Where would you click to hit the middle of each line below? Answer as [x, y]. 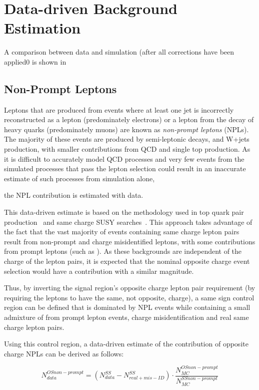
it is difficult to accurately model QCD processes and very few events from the [124, 158]
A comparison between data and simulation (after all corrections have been [119, 52]
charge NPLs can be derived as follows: [64, 353]
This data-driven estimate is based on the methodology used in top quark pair [124, 212]
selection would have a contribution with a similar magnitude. [99, 271]
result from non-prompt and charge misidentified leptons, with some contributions [130, 241]
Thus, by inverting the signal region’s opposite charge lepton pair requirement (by [130, 288]
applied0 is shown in [35, 61]
